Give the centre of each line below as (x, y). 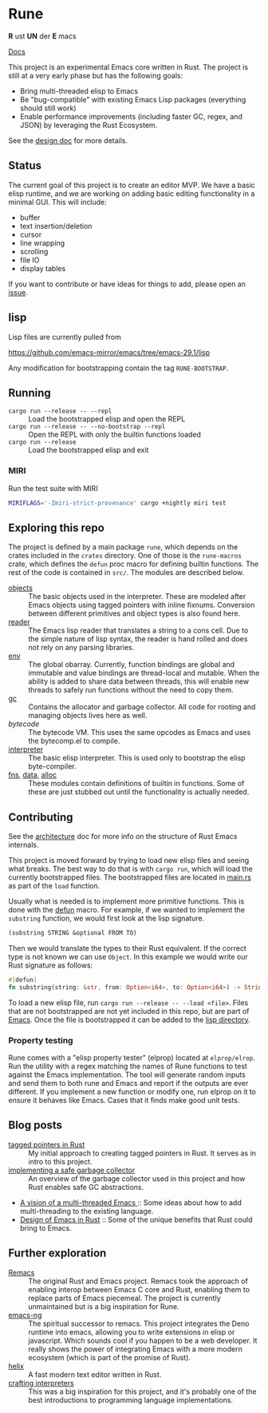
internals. (24, 845)
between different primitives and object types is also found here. (134, 613)
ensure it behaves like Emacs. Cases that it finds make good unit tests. (124, 1100)
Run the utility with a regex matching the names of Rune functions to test (128, 1066)
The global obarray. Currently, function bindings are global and (132, 665)
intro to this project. (61, 1161)
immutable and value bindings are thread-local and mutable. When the (144, 673)
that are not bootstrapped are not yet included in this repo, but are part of (129, 1011)
